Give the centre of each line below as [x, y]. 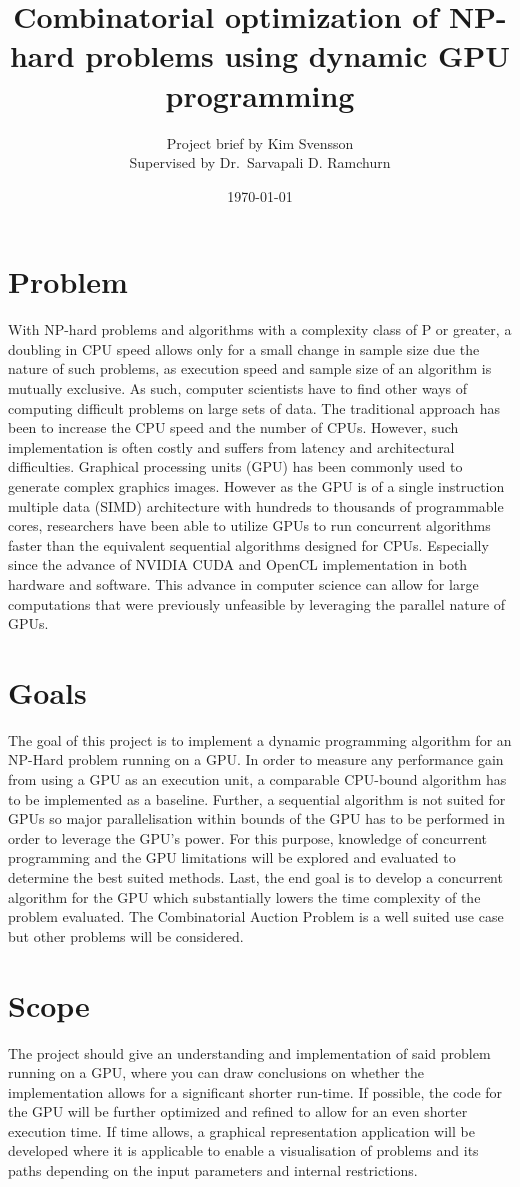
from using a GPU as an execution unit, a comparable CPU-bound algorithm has [257, 779]
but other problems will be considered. [126, 935]
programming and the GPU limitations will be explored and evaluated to [232, 857]
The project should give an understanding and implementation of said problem [249, 1052]
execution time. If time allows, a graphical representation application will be [241, 1130]
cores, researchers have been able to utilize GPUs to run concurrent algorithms [249, 525]
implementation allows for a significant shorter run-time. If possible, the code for [255, 1091]
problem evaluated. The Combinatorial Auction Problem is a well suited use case [256, 916]
